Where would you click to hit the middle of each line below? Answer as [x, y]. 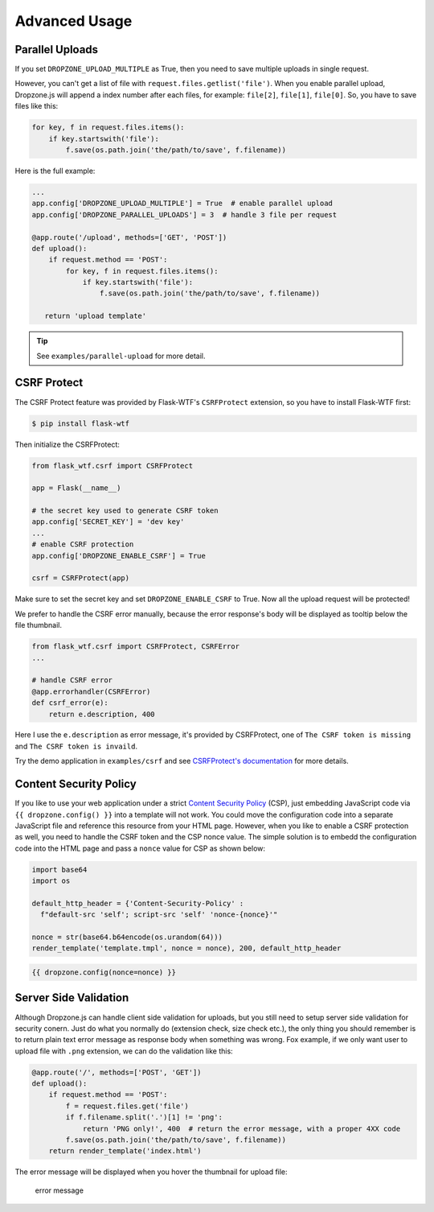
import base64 [59, 870]
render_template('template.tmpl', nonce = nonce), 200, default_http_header [186, 948]
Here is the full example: [55, 171]
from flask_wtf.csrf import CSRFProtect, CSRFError [136, 647]
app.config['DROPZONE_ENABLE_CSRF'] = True [119, 556]
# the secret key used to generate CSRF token [125, 511]
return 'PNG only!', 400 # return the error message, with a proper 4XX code [242, 1128]
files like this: [37, 106]
